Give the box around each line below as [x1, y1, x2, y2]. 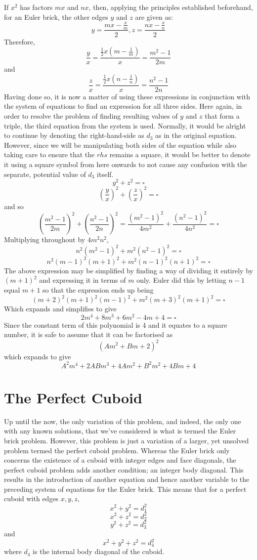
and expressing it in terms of [39, 275, 126, 285]
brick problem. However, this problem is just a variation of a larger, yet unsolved [4, 435, 249, 445]
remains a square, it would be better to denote [109, 149, 251, 160]
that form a [205, 111, 240, 121]
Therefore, [4, 36, 35, 46]
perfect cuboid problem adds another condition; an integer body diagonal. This [4, 464, 244, 474]
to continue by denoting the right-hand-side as [4, 130, 144, 140]
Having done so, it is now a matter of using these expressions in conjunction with [4, 91, 250, 101]
